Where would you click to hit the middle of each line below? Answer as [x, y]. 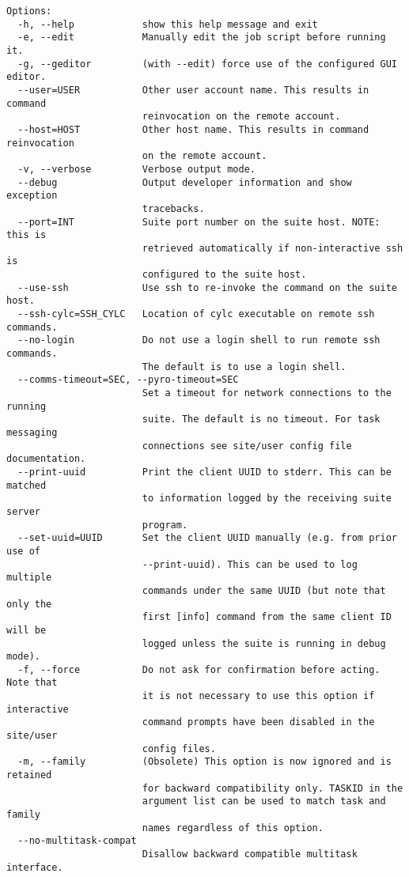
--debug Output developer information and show [185, 182]
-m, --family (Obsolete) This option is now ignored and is [204, 762]
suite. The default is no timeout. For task [261, 420]
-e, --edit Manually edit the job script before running [202, 38]
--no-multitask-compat [77, 841]
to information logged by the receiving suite [267, 499]
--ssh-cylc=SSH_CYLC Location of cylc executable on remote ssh [196, 314]
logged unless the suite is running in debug [264, 643]
